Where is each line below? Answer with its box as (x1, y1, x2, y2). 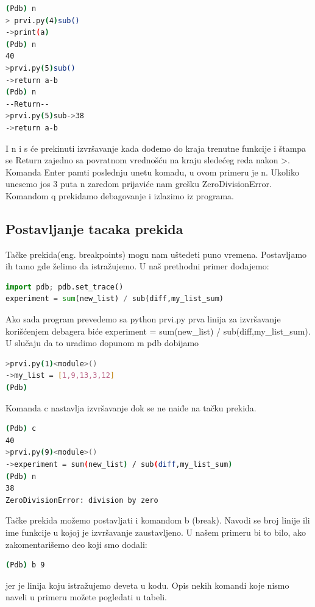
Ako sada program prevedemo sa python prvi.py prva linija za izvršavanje (5, 313, 281, 325)
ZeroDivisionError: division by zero (5, 495, 158, 505)
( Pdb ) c (5, 424, 37, 433)
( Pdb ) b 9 (5, 561, 45, 570)
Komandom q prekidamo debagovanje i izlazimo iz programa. (5, 189, 235, 202)
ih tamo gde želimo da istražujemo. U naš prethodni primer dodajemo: (5, 260, 269, 272)
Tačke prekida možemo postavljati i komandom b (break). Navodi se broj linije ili (5, 514, 310, 527)
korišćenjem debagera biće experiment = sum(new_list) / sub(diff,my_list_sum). (5, 324, 311, 337)
